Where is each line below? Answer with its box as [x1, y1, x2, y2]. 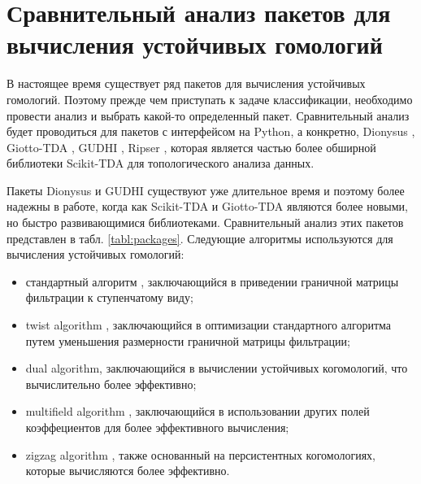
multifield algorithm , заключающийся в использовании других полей [25, 403, 370, 420]
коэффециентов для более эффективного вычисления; [25, 419, 289, 435]
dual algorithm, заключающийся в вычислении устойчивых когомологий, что [25, 360, 408, 377]
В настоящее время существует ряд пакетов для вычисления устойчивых [7, 75, 366, 92]
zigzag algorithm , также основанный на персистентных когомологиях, [25, 446, 376, 463]
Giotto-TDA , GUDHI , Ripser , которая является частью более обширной [7, 138, 376, 155]
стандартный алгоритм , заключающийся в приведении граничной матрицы [25, 273, 399, 290]
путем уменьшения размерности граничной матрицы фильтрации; [25, 332, 350, 349]
